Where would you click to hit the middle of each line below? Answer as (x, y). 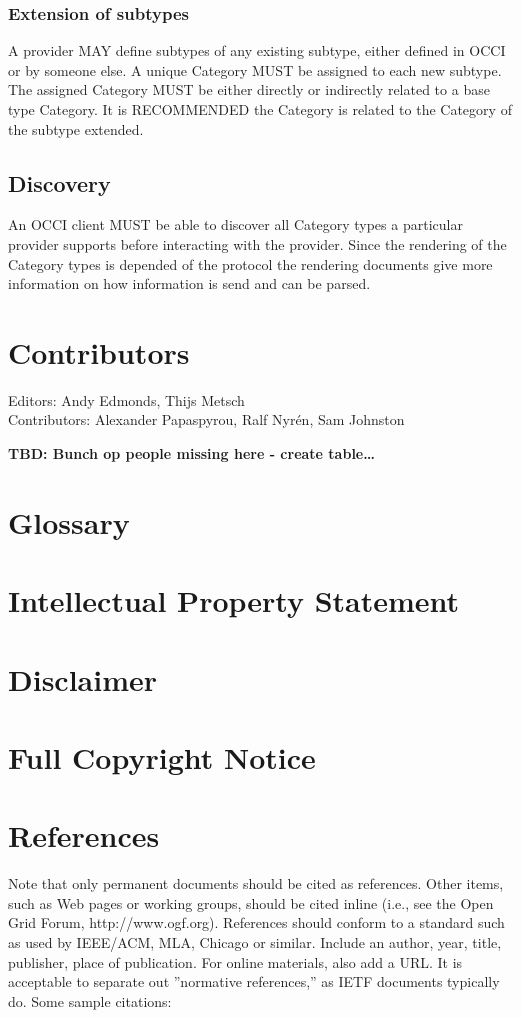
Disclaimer (83, 678)
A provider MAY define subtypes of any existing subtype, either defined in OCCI (257, 50)
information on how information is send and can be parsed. (189, 283)
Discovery (59, 182)
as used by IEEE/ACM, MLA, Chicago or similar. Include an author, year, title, (255, 942)
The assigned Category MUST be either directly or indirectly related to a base (249, 89)
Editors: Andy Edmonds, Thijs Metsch (126, 399)
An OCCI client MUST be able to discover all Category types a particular (235, 224)
